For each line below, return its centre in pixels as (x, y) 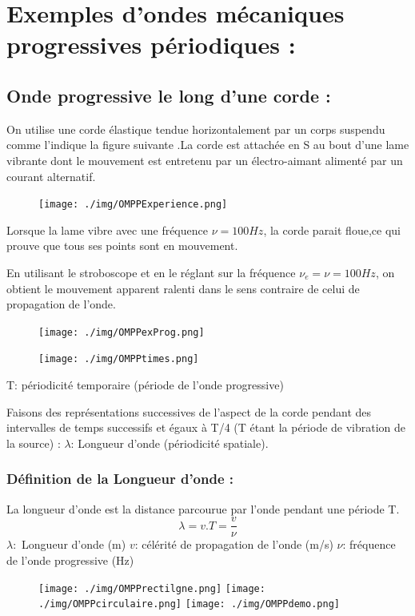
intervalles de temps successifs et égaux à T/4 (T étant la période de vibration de (206, 427)
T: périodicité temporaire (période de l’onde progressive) (145, 385)
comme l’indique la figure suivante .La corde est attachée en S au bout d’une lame (208, 145)
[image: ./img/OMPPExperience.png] (133, 205)
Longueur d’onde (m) (74, 544)
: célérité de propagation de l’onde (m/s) (234, 544)
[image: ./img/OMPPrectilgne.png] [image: (152, 588)
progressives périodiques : (151, 44)
